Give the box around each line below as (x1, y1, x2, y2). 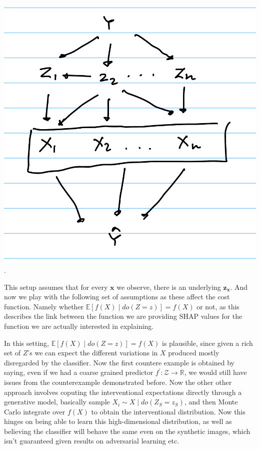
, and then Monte (184, 396, 238, 407)
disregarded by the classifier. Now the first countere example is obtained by (4, 357, 235, 367)
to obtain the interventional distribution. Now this (91, 406, 245, 416)
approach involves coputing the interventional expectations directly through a (4, 386, 242, 397)
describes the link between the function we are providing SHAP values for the (4, 311, 242, 321)
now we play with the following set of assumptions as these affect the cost (4, 291, 230, 302)
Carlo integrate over (4, 406, 65, 416)
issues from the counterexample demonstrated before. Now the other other (4, 376, 232, 387)
